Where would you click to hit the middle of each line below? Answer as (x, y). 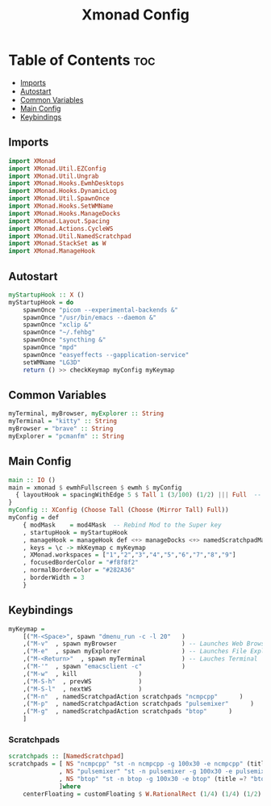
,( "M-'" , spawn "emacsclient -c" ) (104, 666)
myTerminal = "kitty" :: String (63, 422)
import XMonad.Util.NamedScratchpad (70, 236)
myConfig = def (34, 518)
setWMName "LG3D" (52, 362)
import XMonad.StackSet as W (57, 244)
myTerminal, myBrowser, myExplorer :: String (86, 413)
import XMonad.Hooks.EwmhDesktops (67, 183)
